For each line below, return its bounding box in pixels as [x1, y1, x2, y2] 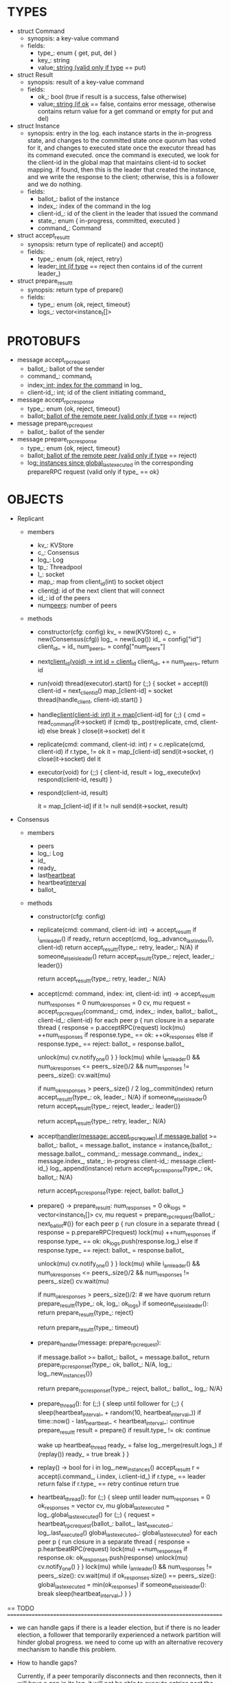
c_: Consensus [37, 548, 80, 556]
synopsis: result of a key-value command [27, 78, 144, 86]
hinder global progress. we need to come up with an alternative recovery [16, 1638, 223, 1647]
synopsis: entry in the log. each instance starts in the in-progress [27, 128, 212, 137]
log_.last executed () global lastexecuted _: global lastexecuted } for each [37, 1529, 218, 1538]
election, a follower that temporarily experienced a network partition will [16, 1631, 221, 1639]
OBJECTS [7, 492, 64, 507]
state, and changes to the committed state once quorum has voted [27, 136, 216, 144]
